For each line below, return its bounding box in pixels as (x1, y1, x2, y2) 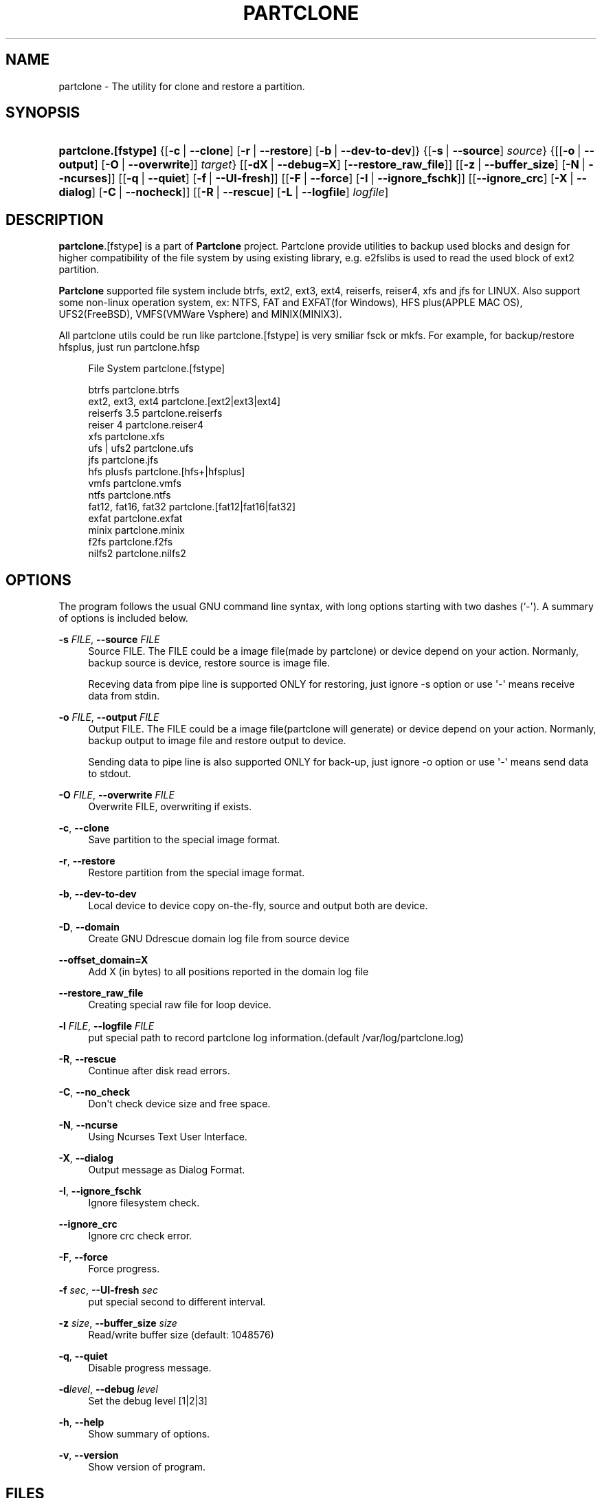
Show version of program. (88, 1461, 206, 1473)
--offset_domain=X (58, 954, 148, 966)
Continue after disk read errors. (88, 1065, 230, 1077)
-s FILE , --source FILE (58, 633, 160, 646)
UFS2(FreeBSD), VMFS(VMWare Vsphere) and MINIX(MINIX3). (58, 308, 342, 321)
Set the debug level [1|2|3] (88, 1395, 208, 1407)
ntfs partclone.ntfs (88, 489, 171, 501)
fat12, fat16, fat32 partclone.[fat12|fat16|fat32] (88, 501, 296, 513)
